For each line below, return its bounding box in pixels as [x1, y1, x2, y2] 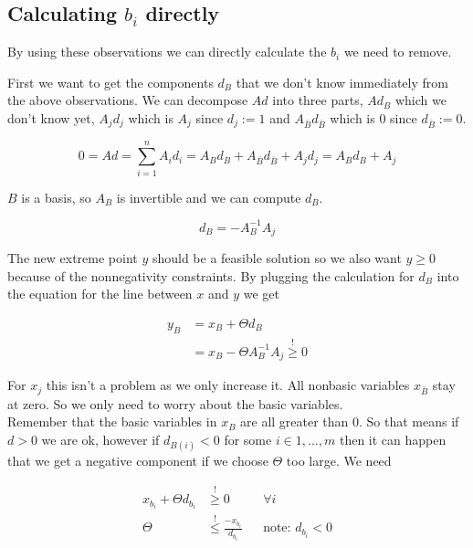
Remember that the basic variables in [7, 412, 217, 431]
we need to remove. [343, 42, 452, 61]
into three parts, [272, 90, 363, 110]
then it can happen [339, 430, 447, 449]
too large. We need [286, 451, 392, 470]
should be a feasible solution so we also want [152, 248, 402, 268]
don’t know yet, [7, 108, 95, 127]
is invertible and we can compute [116, 187, 301, 206]
